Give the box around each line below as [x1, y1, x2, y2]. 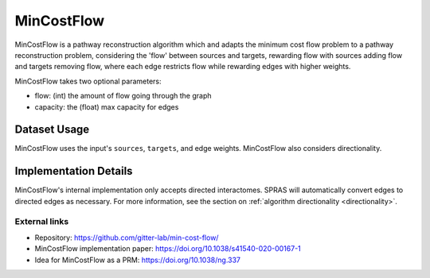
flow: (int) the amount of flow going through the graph [34, 91, 212, 101]
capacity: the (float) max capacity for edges [34, 102, 179, 111]
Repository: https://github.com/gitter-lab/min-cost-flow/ [34, 233, 219, 242]
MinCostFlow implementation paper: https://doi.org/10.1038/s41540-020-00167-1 [34, 244, 302, 253]
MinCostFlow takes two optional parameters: [14, 76, 162, 86]
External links [14, 216, 69, 227]
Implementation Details [14, 164, 133, 178]
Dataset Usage [14, 123, 90, 137]
